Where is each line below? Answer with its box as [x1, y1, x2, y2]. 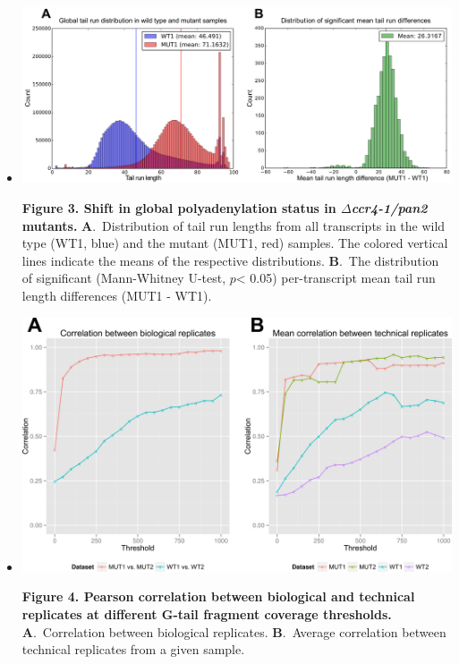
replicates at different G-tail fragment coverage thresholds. [21, 605, 392, 623]
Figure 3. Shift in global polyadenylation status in [21, 199, 336, 217]
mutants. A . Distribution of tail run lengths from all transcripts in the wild [21, 216, 446, 234]
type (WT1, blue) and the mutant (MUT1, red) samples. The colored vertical [21, 234, 448, 252]
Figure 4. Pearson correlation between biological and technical [21, 587, 415, 606]
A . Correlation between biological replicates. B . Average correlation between [21, 622, 446, 641]
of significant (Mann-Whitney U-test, [21, 268, 226, 287]
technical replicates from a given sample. [21, 640, 245, 659]
